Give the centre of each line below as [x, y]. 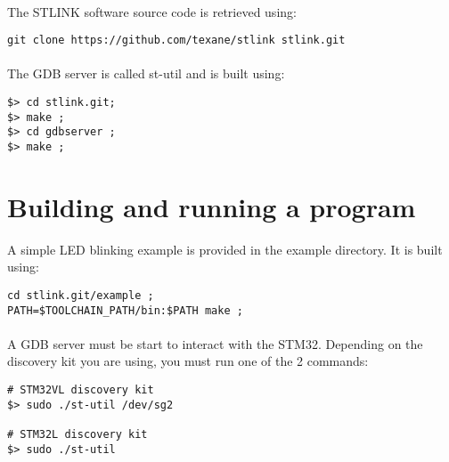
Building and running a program [212, 206]
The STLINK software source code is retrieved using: [152, 11]
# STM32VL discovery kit [81, 390]
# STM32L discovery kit [78, 435]
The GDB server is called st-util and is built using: [146, 73]
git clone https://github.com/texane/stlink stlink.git [176, 41]
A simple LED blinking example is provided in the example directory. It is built [225, 249]
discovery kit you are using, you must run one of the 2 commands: [188, 361]
